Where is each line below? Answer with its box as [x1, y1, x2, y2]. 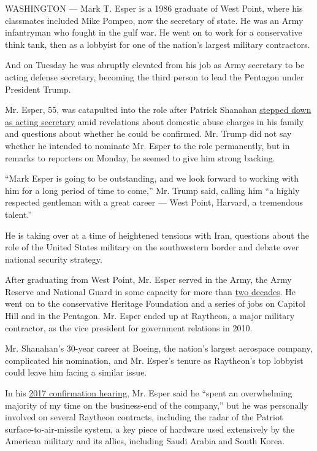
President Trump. [5, 82, 71, 95]
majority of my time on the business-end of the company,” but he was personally [5, 398, 308, 411]
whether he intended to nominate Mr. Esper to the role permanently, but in [5, 139, 290, 152]
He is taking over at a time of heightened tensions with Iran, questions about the [5, 228, 309, 241]
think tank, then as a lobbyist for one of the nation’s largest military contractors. [5, 37, 310, 50]
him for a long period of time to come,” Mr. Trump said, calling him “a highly [5, 183, 300, 196]
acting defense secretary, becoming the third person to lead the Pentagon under [5, 70, 304, 83]
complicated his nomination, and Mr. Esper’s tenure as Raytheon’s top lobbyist [5, 353, 304, 366]
